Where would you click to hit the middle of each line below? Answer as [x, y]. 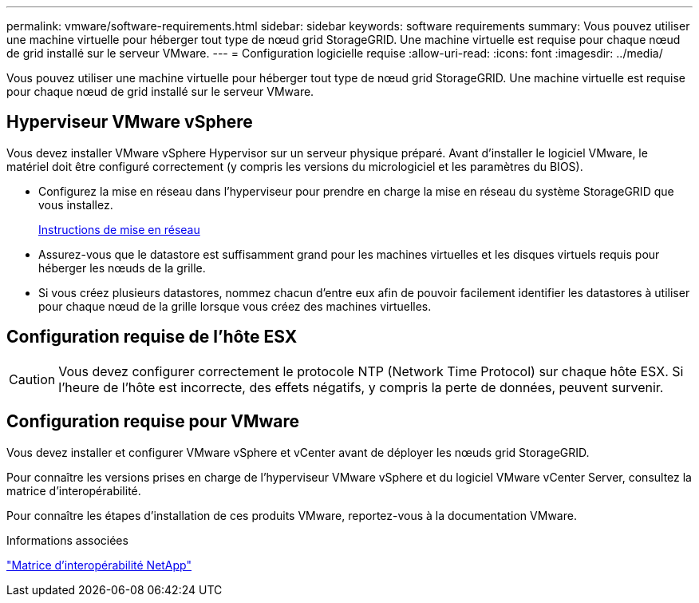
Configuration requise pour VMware [153, 422]
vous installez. [76, 204]
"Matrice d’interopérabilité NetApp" [99, 565]
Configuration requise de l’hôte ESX [152, 337]
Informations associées [67, 540]
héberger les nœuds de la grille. [122, 268]
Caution [32, 379]
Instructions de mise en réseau [119, 229]
